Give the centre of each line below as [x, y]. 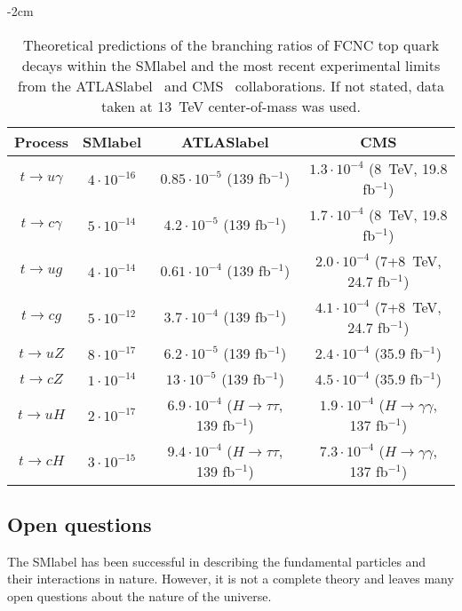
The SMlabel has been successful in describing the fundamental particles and [217, 561]
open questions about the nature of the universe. [139, 595]
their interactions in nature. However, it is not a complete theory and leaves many [231, 579]
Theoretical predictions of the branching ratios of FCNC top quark [231, 44]
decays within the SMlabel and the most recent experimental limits [231, 65]
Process [42, 141]
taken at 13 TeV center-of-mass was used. [231, 106]
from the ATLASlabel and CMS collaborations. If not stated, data [231, 85]
